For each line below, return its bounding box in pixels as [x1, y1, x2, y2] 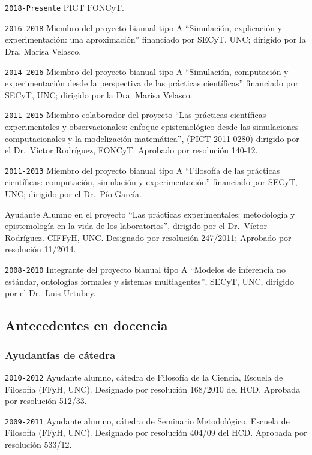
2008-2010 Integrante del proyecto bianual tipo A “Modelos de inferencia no [5, 263, 286, 275]
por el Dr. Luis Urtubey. [5, 287, 96, 299]
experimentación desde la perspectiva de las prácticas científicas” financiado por [5, 77, 299, 89]
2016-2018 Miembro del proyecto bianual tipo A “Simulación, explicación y [5, 21, 282, 34]
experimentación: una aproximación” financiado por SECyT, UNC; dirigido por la [5, 33, 306, 46]
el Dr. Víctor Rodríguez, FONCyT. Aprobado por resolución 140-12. [5, 144, 258, 156]
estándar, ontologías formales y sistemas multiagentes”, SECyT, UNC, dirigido [5, 275, 294, 287]
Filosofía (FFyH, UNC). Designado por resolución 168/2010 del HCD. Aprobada [5, 382, 301, 395]
